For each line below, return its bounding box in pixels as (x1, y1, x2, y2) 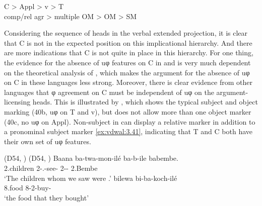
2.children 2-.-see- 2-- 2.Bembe (4, 162, 98, 173)
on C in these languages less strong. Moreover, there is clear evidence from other (4, 77, 253, 87)
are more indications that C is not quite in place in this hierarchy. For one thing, (4, 47, 253, 58)
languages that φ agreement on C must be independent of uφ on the (4, 86, 214, 97)
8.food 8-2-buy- (4, 182, 51, 193)
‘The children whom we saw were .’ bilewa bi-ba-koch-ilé (4, 172, 177, 183)
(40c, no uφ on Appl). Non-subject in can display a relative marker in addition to (4, 116, 255, 127)
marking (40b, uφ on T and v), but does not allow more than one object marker (4, 106, 251, 117)
